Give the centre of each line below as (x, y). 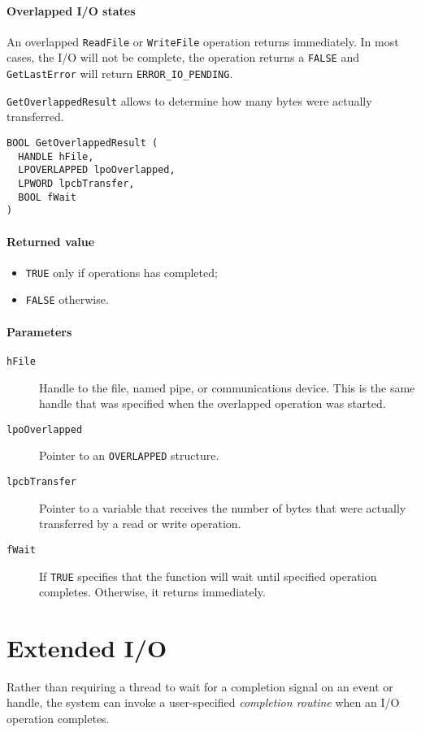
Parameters (39, 331)
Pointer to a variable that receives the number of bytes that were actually (223, 507)
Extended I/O (87, 647)
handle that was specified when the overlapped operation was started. (213, 403)
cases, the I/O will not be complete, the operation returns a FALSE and (183, 57)
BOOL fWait (47, 197)
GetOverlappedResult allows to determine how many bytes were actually (189, 100)
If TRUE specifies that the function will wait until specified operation (208, 576)
